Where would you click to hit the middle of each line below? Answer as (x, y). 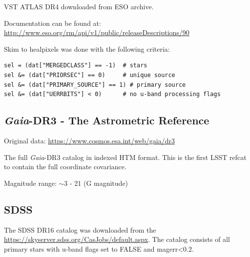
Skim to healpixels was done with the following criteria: (87, 49)
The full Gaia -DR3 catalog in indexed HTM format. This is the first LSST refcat (125, 157)
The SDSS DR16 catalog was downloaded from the (80, 229)
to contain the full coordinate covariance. (65, 167)
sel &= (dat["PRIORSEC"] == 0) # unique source (90, 75)
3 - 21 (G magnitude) (96, 183)
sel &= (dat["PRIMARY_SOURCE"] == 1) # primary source (95, 85)
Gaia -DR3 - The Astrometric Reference (107, 120)
